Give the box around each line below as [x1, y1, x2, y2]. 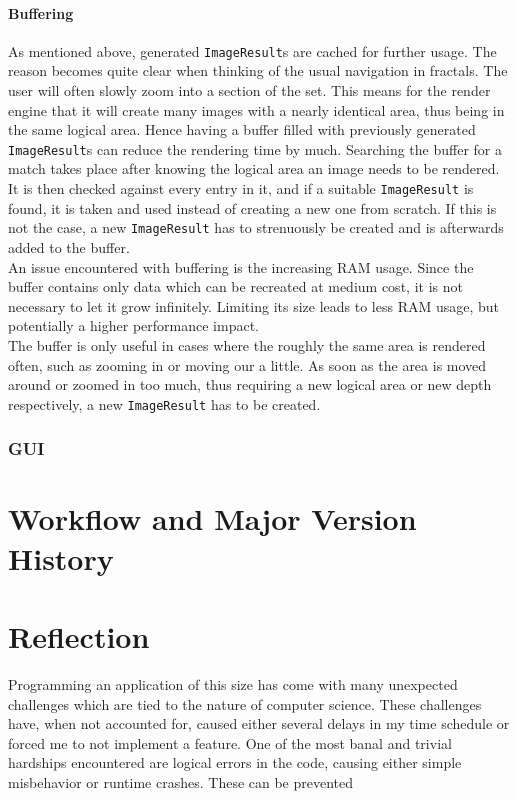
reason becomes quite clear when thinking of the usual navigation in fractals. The [8, 60, 508, 81]
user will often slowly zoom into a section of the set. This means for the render [8, 80, 491, 101]
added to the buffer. [8, 236, 130, 257]
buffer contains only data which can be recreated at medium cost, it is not [8, 276, 463, 297]
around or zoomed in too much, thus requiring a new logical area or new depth [8, 374, 492, 395]
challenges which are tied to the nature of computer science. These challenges [8, 693, 482, 714]
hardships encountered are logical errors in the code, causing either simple [8, 752, 462, 773]
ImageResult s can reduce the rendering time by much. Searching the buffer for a [8, 138, 502, 159]
